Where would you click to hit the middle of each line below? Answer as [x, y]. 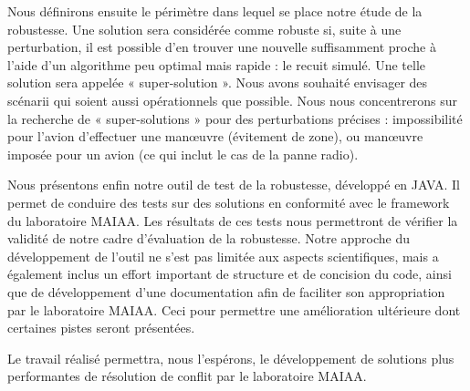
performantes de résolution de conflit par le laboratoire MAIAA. [187, 376]
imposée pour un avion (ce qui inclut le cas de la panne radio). [183, 154]
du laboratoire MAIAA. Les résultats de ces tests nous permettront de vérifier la [233, 220]
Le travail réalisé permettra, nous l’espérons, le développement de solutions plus [231, 358]
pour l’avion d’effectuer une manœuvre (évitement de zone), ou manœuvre [215, 136]
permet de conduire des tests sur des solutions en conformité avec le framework [229, 202]
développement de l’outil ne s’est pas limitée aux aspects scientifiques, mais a [223, 256]
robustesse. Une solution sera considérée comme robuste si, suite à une [204, 29]
